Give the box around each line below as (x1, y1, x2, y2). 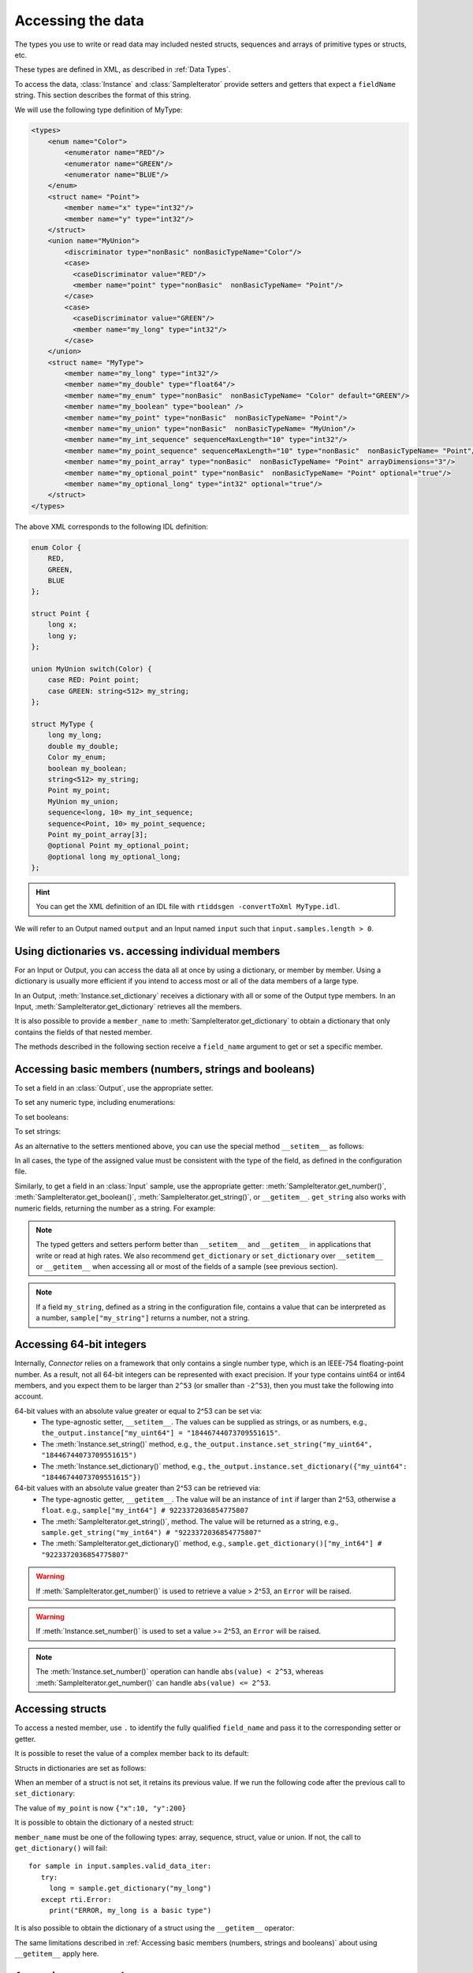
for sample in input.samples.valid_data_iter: (28, 1862, 212, 1870)
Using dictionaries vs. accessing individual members (14, 944, 281, 958)
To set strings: (14, 1127, 61, 1136)
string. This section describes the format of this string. (14, 91, 192, 100)
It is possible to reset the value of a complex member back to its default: (14, 1749, 249, 1758)
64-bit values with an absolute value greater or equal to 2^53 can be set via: (14, 1406, 263, 1416)
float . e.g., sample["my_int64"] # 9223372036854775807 (41, 1506, 249, 1515)
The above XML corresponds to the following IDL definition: (14, 522, 209, 531)
